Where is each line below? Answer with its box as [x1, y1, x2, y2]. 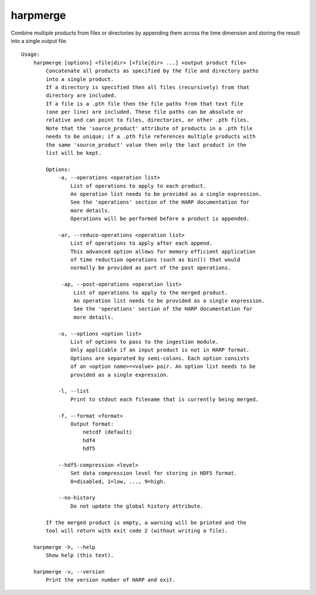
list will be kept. [46, 150, 102, 157]
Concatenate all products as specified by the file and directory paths [46, 67, 259, 75]
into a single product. [46, 76, 114, 82]
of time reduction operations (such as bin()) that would [70, 256, 241, 263]
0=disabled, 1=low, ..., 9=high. [70, 478, 167, 485]
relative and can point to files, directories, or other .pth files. [46, 117, 250, 123]
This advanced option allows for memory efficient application [70, 248, 256, 255]
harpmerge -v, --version [33, 568, 105, 575]
